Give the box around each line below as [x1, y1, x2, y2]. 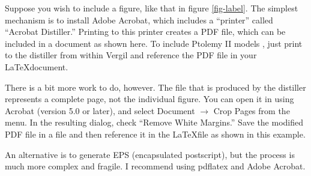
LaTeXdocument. [5, 60, 68, 73]
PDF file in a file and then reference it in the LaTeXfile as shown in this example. [5, 127, 306, 140]
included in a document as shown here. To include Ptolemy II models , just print [5, 37, 303, 49]
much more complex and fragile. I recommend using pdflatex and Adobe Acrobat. [5, 160, 306, 172]
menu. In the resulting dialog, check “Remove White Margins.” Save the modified [5, 116, 304, 129]
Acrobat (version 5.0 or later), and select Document [5, 104, 195, 117]
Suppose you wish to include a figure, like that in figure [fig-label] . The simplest [5, 2, 298, 14]
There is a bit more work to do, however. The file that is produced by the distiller [5, 80, 306, 93]
